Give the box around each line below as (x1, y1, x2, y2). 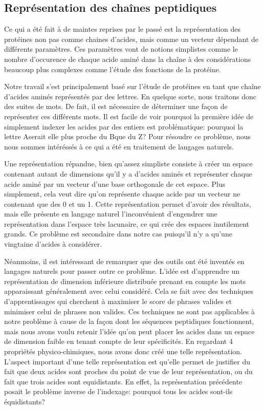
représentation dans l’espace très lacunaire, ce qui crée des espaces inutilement (4, 218, 249, 229)
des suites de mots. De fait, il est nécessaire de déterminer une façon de (4, 101, 228, 112)
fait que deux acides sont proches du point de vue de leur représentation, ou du (4, 366, 253, 377)
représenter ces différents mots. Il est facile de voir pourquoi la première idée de (4, 111, 254, 121)
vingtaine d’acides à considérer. (4, 239, 102, 249)
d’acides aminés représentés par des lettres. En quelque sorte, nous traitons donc (4, 91, 257, 101)
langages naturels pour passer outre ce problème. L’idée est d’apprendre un (4, 266, 240, 276)
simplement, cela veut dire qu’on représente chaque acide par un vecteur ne (4, 188, 240, 199)
